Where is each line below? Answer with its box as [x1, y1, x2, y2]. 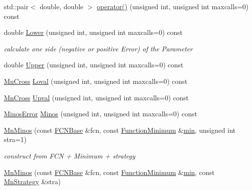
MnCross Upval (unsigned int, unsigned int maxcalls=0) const [4, 92, 189, 102]
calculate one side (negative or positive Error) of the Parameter [4, 43, 193, 53]
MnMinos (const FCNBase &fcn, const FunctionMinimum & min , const [4, 167, 215, 177]
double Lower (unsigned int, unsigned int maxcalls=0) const [4, 27, 183, 37]
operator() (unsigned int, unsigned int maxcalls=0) [97, 1, 249, 11]
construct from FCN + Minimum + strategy [4, 150, 135, 160]
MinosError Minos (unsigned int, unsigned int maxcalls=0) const [4, 109, 197, 119]
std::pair [4, 1, 29, 11]
